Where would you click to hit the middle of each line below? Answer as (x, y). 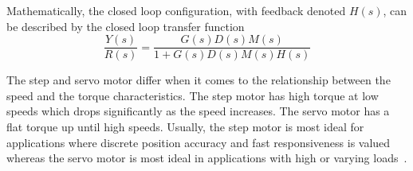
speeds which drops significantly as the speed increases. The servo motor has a (198, 111)
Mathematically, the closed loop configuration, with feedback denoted (176, 10)
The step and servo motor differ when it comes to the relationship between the (199, 80)
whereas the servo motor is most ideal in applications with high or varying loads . (207, 158)
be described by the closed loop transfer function (126, 26)
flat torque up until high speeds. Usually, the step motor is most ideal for (185, 127)
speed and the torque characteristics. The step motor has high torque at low (193, 95)
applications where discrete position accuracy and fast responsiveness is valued (199, 142)
